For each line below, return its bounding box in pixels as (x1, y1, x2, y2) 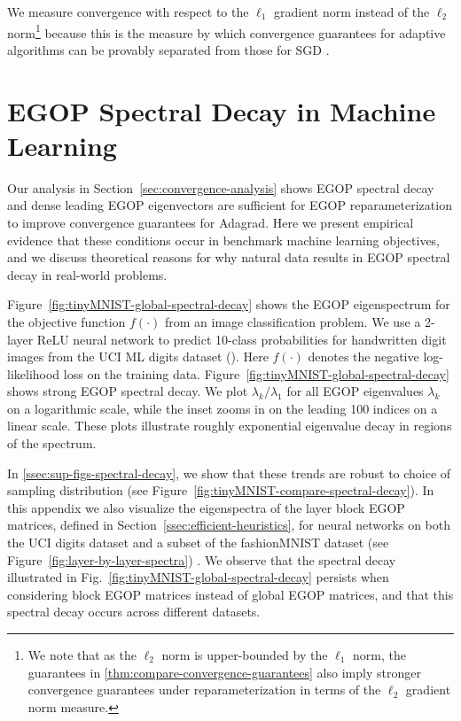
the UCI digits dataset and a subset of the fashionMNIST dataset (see (7, 533, 389, 552)
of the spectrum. (7, 434, 97, 453)
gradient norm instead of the (274, 3, 430, 20)
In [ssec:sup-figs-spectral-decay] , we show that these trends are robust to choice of (7, 463, 451, 482)
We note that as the (27, 646, 137, 663)
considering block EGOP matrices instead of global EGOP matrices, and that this (7, 585, 454, 603)
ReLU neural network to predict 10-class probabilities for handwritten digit (36, 329, 447, 348)
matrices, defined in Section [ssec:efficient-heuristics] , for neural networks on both (7, 516, 450, 534)
